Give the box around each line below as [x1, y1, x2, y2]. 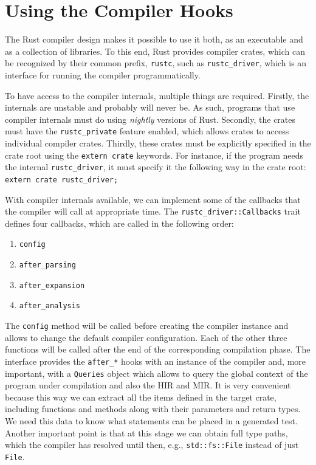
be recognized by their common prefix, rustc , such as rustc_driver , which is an [5, 57, 307, 69]
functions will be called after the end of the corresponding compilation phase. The [5, 343, 311, 356]
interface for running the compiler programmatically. [5, 68, 201, 81]
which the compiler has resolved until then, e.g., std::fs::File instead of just [5, 438, 299, 451]
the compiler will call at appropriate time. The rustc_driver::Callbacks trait [5, 205, 301, 218]
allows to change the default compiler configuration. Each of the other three [5, 331, 287, 343]
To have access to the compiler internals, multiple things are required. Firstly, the [5, 89, 309, 102]
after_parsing [19, 261, 76, 270]
